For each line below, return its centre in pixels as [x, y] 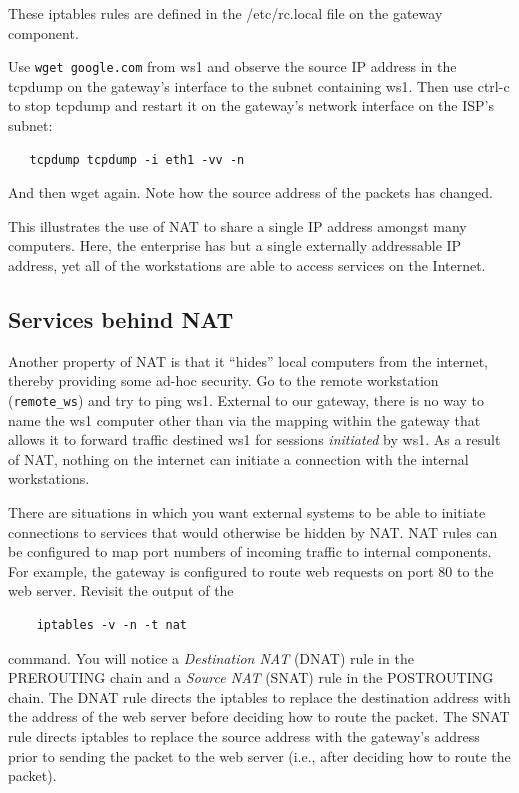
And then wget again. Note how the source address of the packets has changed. [250, 192]
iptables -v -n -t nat [111, 624]
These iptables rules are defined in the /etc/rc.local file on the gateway [225, 13]
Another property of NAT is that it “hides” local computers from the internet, [248, 360]
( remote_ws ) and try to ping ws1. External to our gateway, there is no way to [246, 399]
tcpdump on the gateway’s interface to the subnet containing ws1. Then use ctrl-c [259, 85]
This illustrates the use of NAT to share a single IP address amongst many [237, 225]
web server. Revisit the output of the [121, 590]
